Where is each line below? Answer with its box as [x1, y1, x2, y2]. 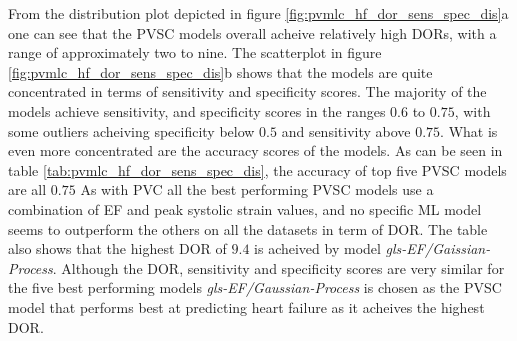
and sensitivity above [281, 120, 411, 141]
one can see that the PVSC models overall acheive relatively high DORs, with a [8, 22, 497, 43]
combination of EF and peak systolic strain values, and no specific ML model [8, 198, 482, 219]
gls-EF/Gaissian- [385, 238, 491, 259]
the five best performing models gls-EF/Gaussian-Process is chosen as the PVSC [8, 277, 502, 298]
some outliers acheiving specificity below [8, 120, 255, 141]
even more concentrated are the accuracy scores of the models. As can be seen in [8, 140, 503, 161]
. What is [440, 120, 498, 141]
